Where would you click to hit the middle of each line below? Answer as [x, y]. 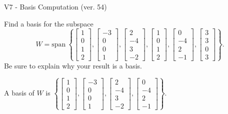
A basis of [19, 93]
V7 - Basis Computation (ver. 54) [55, 6]
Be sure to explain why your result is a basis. [73, 65]
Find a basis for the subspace [49, 23]
